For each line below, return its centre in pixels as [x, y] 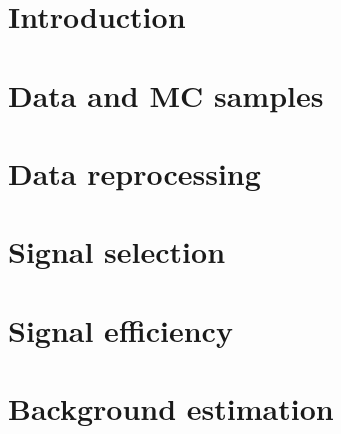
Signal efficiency [120, 329]
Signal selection [117, 251]
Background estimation [171, 408]
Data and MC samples [166, 94]
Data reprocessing [134, 172]
